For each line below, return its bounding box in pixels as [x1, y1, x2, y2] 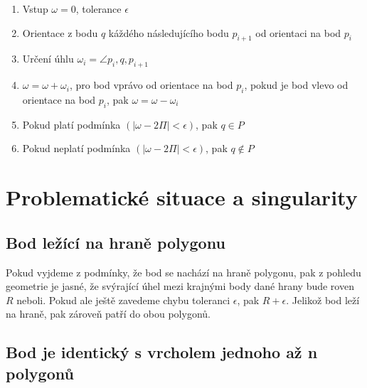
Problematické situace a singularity [6, 183, 358, 212]
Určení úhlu [22, 51, 74, 66]
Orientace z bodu [22, 25, 98, 40]
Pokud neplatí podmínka [22, 141, 131, 156]
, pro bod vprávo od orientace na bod [69, 77, 233, 92]
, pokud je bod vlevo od [244, 77, 349, 92]
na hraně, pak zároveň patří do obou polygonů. [6, 306, 211, 321]
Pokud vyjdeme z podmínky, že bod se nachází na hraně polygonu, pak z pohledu [6, 264, 361, 279]
